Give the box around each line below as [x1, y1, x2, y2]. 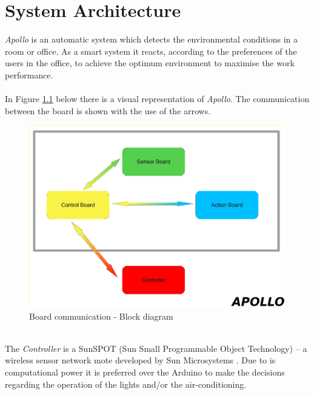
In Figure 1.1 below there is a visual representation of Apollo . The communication [5, 92, 310, 105]
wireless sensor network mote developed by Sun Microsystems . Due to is [5, 354, 276, 366]
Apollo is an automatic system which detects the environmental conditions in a [5, 33, 298, 46]
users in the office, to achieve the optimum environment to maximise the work [5, 57, 295, 69]
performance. [5, 68, 53, 81]
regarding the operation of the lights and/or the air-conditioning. [5, 377, 247, 390]
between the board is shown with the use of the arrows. [5, 104, 211, 117]
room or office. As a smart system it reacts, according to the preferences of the [5, 44, 297, 57]
